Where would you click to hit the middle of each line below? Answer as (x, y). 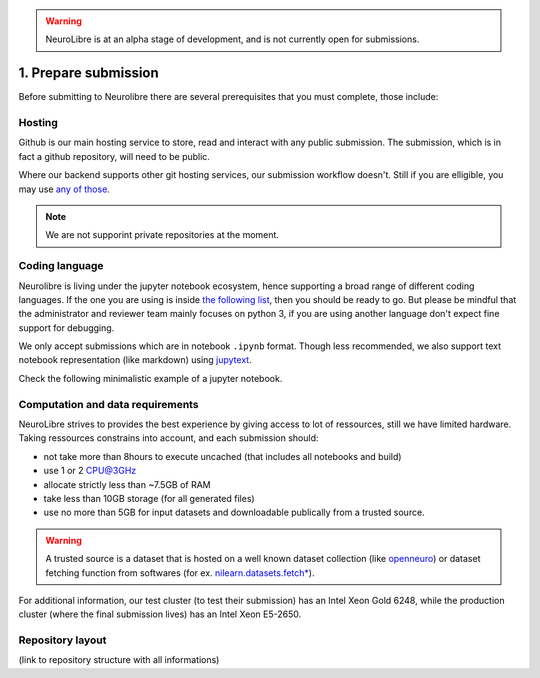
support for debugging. (66, 327)
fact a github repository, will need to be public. (114, 156)
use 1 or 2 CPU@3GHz (90, 471)
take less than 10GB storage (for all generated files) (149, 498)
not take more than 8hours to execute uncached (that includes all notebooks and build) (222, 456)
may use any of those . (64, 189)
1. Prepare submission (88, 73)
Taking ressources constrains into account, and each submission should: (168, 438)
